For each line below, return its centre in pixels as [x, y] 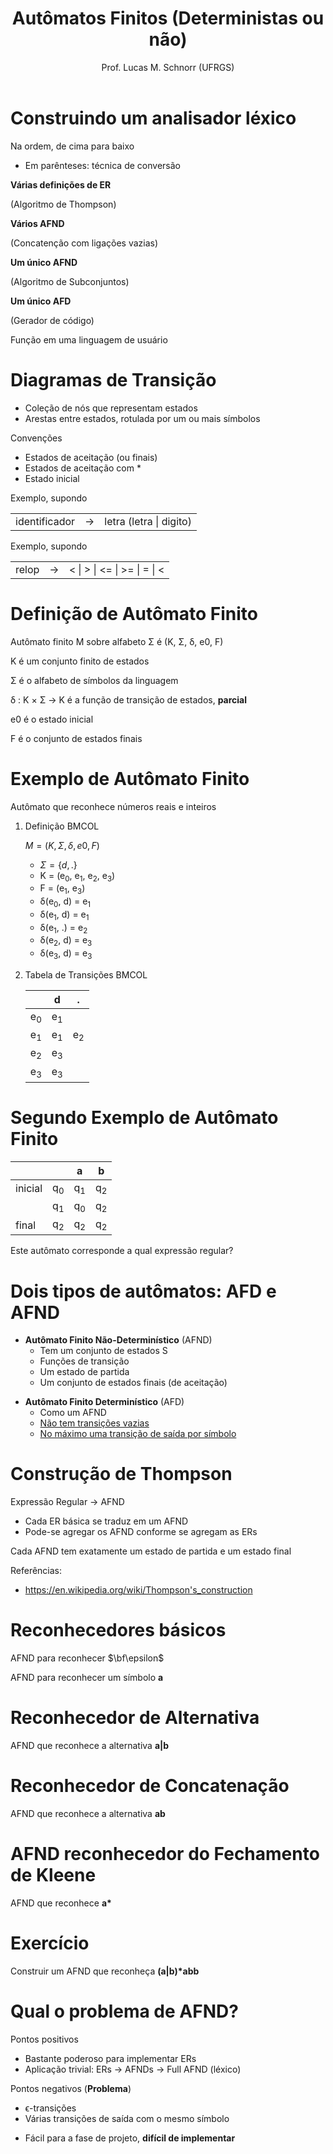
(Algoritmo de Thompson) [63, 204]
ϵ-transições [50, 2108]
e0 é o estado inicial [52, 719]
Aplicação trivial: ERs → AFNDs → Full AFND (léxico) [133, 2069]
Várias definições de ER [61, 184]
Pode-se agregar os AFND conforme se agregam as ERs [141, 1532]
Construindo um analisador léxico [153, 118]
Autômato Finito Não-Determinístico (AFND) [118, 1340]
